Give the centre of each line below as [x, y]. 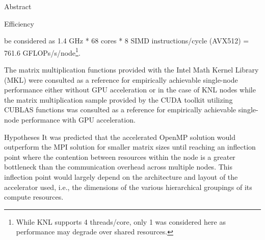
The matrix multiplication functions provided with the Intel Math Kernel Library [131, 70]
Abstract [18, 6]
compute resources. [34, 197]
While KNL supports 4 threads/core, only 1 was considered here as [121, 221]
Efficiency [19, 23]
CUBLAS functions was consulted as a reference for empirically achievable [120, 110]
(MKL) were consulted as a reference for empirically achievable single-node [121, 79]
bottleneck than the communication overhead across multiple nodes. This [118, 167]
